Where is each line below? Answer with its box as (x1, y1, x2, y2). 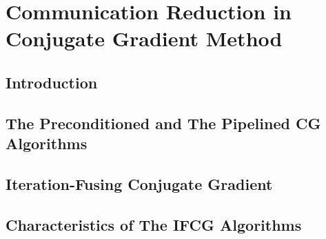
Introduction (6, 71, 98, 93)
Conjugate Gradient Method (6, 24, 283, 52)
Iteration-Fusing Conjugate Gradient (6, 173, 273, 194)
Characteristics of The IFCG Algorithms (6, 213, 302, 235)
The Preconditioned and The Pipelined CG (6, 112, 321, 133)
